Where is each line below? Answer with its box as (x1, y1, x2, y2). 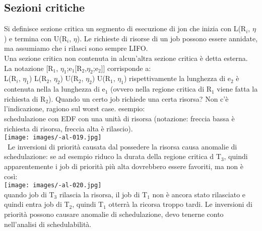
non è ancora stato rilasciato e (152, 189, 246, 199)
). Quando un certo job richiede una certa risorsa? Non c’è (48, 93, 229, 104)
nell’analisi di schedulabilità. (4, 218, 92, 229)
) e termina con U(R (4, 33, 68, 43)
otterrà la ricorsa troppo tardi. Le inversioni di (108, 199, 252, 209)
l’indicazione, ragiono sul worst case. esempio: (4, 103, 145, 114)
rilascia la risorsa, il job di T (59, 189, 148, 199)
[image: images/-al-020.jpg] (4, 182, 102, 189)
